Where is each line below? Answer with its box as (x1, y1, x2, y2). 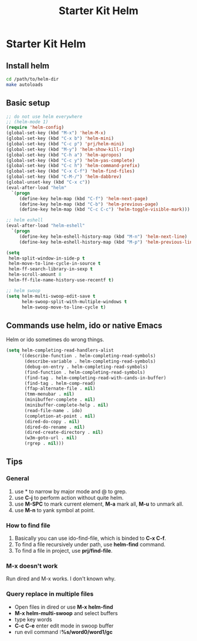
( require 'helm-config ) (6, 125, 64, 131)
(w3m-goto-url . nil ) (24, 435, 77, 441)
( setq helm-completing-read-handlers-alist (6, 347, 114, 354)
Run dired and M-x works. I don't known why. (6, 575, 116, 582)
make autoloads (6, 81, 43, 88)
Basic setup (6, 98, 50, 108)
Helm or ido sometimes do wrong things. (6, 336, 104, 343)
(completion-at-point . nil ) (24, 413, 96, 419)
